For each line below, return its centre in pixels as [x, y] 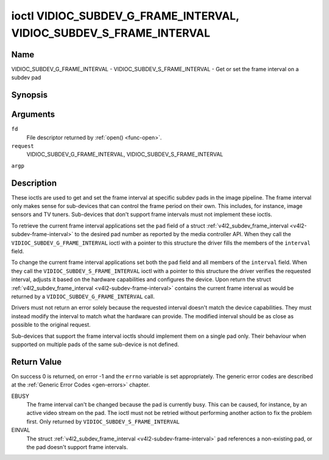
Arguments [33, 115]
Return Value [37, 362]
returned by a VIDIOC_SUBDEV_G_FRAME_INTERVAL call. [83, 296]
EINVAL [21, 430]
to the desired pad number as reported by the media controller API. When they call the [183, 234]
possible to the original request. [51, 325]
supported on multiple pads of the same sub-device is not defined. [95, 344]
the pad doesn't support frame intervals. [77, 447]
